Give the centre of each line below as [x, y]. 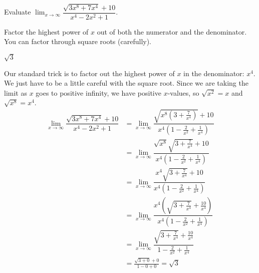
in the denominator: [214, 73]
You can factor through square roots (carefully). [78, 41]
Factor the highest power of [46, 31]
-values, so [183, 92]
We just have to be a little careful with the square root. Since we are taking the [126, 83]
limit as [16, 92]
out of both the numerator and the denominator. [172, 31]
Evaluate [18, 12]
